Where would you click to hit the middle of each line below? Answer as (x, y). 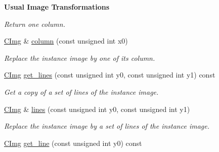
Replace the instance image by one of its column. (80, 58)
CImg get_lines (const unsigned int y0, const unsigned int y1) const (110, 75)
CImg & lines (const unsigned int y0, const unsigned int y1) (97, 109)
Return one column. (35, 24)
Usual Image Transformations (57, 7)
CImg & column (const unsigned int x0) (66, 41)
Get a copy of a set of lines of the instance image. (81, 91)
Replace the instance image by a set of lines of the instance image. (107, 126)
